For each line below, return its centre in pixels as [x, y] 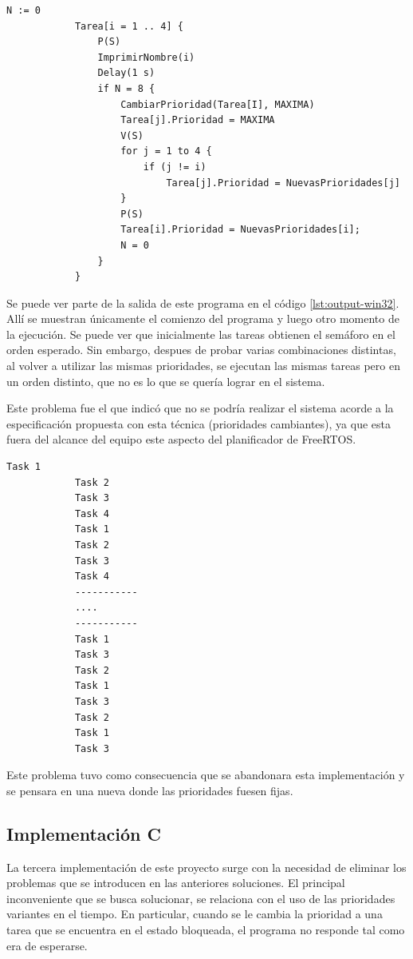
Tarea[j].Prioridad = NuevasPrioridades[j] [283, 183]
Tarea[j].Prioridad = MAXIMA [198, 120]
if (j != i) [175, 167]
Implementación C [84, 833]
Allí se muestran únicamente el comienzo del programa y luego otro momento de [203, 318]
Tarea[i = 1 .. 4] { [129, 26]
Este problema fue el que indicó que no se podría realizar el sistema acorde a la [200, 408]
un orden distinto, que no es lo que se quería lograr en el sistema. [166, 381]
